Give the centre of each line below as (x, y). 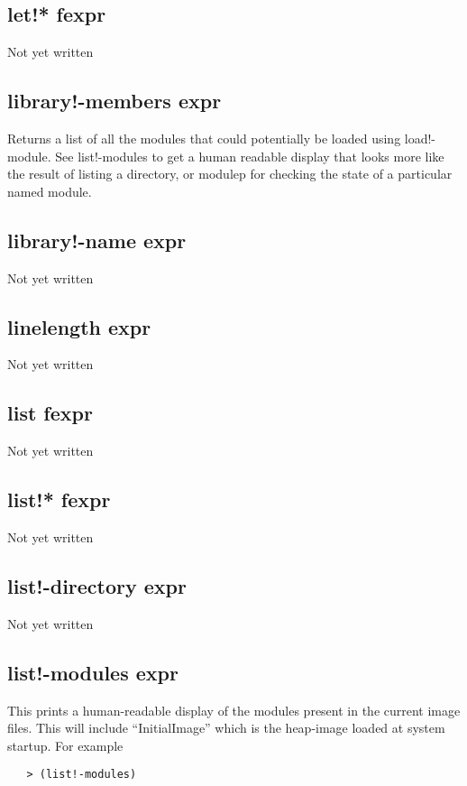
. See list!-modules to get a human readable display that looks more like (246, 156)
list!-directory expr (97, 585)
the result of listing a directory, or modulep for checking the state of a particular (230, 174)
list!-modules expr (93, 672)
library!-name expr (97, 240)
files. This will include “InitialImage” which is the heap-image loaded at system (226, 728)
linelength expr (79, 326)
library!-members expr (114, 101)
